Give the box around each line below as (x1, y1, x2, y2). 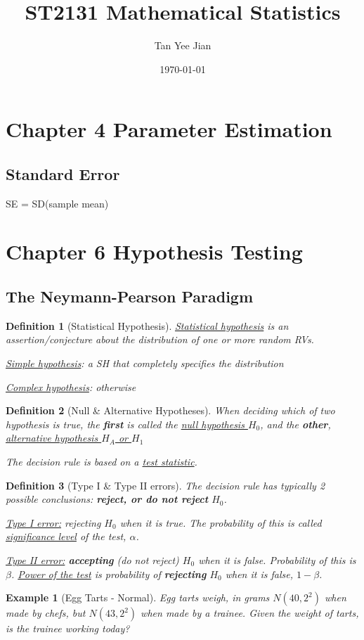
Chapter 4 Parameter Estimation (6, 115, 332, 143)
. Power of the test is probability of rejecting (11, 566, 207, 581)
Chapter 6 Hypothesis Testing (6, 237, 303, 266)
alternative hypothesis (6, 430, 98, 445)
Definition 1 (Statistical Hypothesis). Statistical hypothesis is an (6, 318, 289, 333)
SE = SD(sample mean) (6, 196, 109, 210)
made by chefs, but (6, 606, 86, 620)
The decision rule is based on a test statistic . (6, 454, 197, 469)
